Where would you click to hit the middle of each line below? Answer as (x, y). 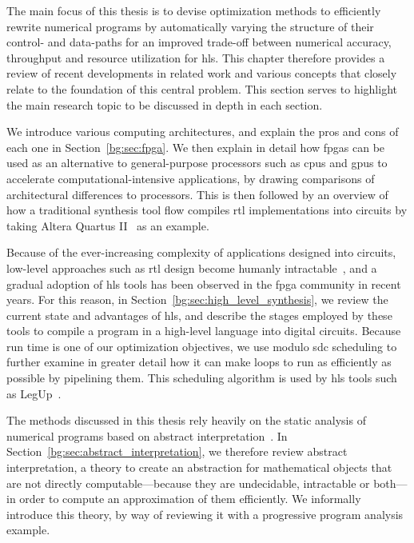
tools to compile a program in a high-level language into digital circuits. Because (204, 331)
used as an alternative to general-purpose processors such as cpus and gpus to (197, 163)
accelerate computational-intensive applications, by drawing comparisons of (191, 178)
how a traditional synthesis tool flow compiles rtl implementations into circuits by (207, 210)
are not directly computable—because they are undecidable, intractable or (188, 483)
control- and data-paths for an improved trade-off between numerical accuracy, (199, 42)
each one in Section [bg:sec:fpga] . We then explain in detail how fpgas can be (196, 147)
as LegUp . (34, 393)
